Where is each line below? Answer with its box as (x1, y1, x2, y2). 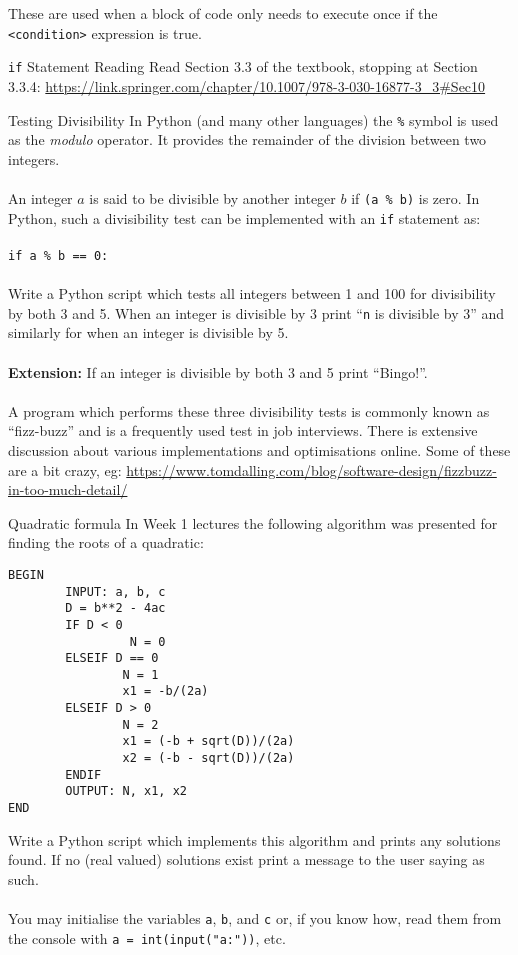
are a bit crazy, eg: (8, 459, 122, 480)
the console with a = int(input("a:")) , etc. (8, 927, 286, 948)
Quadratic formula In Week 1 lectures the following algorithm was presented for (8, 512, 498, 533)
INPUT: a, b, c (65, 584, 166, 599)
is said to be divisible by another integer (89, 187, 336, 208)
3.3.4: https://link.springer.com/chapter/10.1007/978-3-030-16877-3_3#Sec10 (8, 75, 486, 96)
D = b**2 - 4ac (65, 601, 166, 616)
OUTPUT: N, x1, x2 (65, 784, 187, 799)
